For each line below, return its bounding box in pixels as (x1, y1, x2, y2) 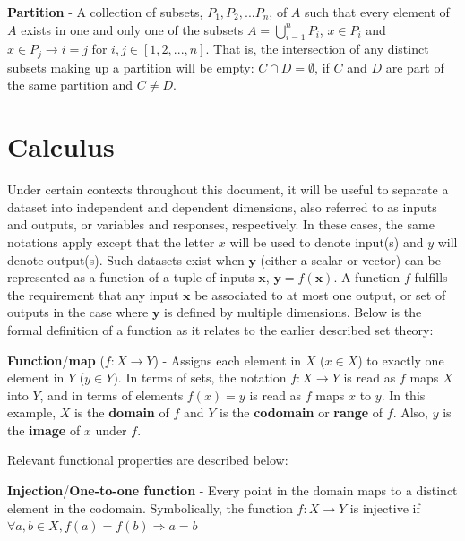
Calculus (7, 128, 115, 165)
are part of (385, 57, 444, 76)
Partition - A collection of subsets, (7, 3, 203, 21)
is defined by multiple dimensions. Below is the (164, 303, 422, 322)
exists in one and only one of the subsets (21, 20, 244, 39)
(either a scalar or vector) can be (260, 250, 441, 269)
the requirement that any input (7, 285, 179, 304)
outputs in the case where (7, 303, 149, 322)
